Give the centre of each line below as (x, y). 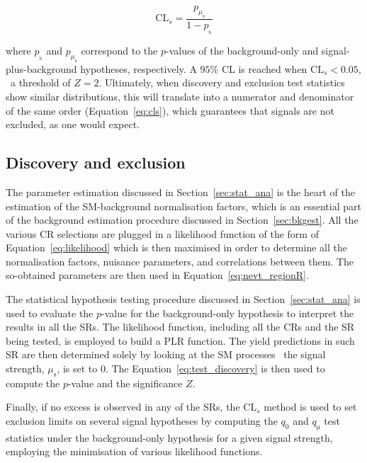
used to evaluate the (50, 313)
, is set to (77, 368)
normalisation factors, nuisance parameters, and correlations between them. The (180, 261)
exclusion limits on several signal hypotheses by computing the (142, 421)
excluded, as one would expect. (73, 124)
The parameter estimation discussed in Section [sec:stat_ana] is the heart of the (180, 192)
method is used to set (310, 407)
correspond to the (119, 50)
